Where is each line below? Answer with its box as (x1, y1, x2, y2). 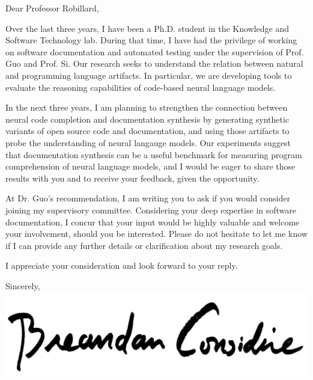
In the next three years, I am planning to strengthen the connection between (5, 101, 288, 114)
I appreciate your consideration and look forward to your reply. (5, 259, 238, 272)
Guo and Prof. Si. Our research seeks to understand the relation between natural (5, 57, 303, 70)
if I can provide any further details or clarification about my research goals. (5, 239, 283, 251)
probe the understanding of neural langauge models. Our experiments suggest (5, 136, 291, 149)
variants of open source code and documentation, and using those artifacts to (5, 124, 290, 137)
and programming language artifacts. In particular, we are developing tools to (5, 69, 292, 81)
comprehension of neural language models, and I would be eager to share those (5, 160, 296, 173)
